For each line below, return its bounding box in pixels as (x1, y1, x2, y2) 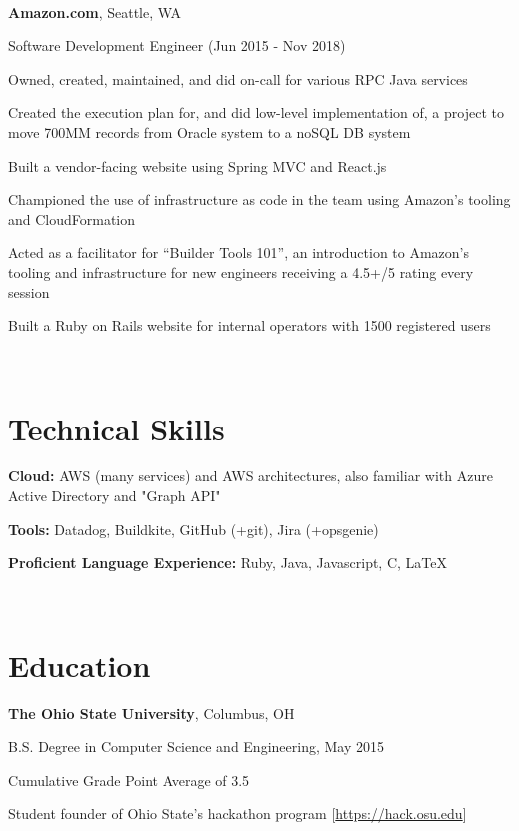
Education (8, 644, 151, 685)
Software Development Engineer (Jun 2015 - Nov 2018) (8, 35, 346, 56)
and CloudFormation (8, 208, 136, 229)
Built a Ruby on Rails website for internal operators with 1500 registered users (8, 315, 491, 336)
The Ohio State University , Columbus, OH (8, 702, 295, 723)
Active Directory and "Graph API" (8, 485, 221, 506)
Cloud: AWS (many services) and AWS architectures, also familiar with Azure (8, 465, 493, 486)
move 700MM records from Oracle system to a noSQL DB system (8, 121, 411, 142)
